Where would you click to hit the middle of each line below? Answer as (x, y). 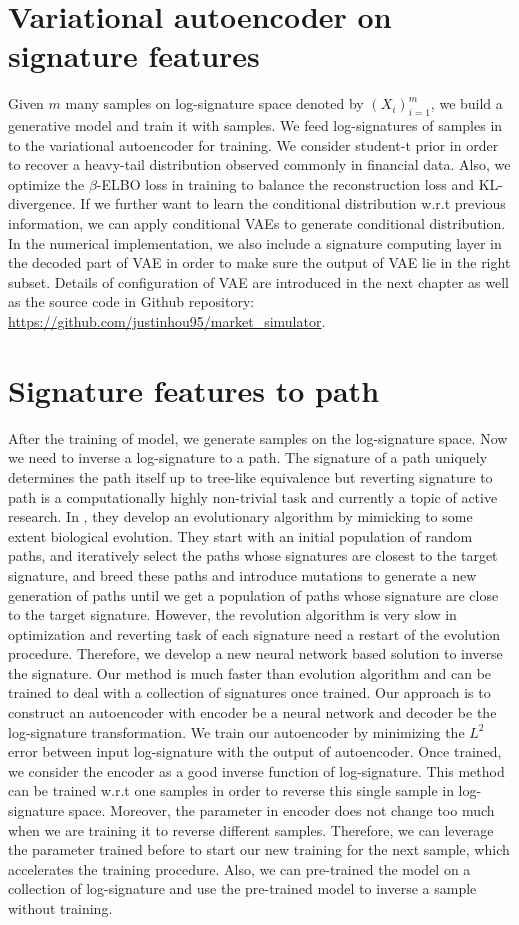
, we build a (466, 103)
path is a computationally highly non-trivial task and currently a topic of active (253, 496)
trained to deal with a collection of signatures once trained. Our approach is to (249, 692)
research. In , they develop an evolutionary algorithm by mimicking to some (240, 516)
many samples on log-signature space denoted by (214, 103)
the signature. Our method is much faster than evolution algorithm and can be (250, 672)
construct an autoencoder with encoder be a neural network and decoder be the (252, 712)
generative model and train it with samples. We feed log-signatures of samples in (255, 125)
